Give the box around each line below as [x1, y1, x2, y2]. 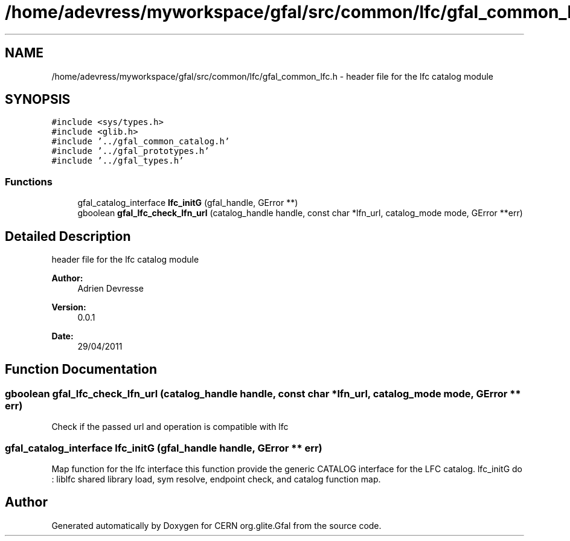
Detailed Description [5, 228, 131, 244]
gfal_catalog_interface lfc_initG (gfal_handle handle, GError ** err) [5, 441, 322, 454]
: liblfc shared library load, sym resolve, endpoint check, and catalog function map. [51, 474, 381, 484]
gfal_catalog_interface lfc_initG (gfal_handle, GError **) [77, 197, 298, 208]
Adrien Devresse [77, 283, 144, 294]
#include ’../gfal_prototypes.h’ [51, 146, 210, 156]
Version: [51, 302, 86, 313]
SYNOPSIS [5, 92, 71, 107]
